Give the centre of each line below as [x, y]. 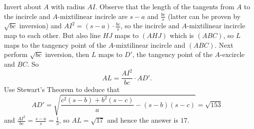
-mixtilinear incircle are [93, 16]
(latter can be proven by [204, 16]
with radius [68, 6]
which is [182, 35]
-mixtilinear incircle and [149, 45]
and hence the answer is [142, 120]
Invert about [23, 6]
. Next [224, 45]
